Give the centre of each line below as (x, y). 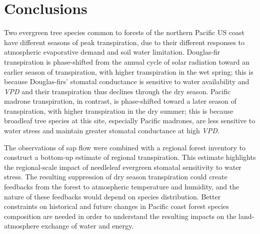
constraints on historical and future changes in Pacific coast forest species (116, 206)
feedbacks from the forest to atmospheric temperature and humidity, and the (122, 187)
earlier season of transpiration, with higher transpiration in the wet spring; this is (129, 71)
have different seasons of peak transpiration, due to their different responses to (124, 42)
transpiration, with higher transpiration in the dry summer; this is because (119, 110)
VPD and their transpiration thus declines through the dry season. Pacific (117, 91)
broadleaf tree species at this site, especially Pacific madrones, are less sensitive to (130, 121)
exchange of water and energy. (87, 226)
